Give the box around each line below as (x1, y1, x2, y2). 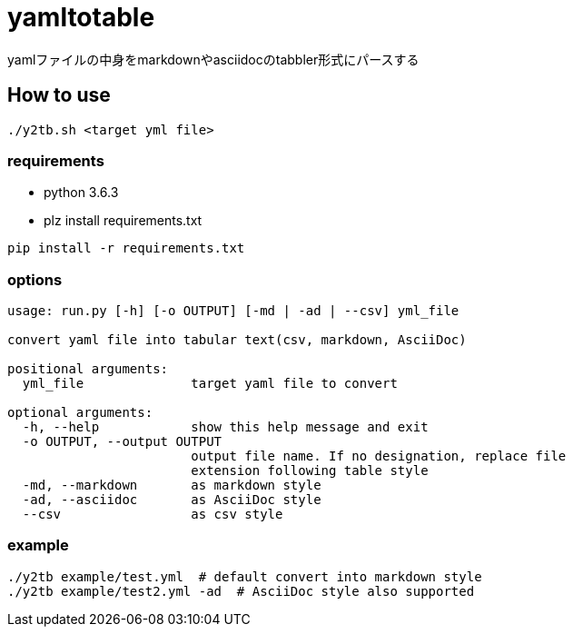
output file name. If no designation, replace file (191, 449, 567, 464)
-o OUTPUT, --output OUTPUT (22, 434, 222, 450)
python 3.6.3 (44, 184, 119, 201)
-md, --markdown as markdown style (22, 478, 321, 493)
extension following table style (191, 463, 429, 479)
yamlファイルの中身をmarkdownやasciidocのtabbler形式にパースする (7, 51, 420, 67)
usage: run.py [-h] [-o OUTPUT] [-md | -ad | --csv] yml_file (7, 303, 459, 319)
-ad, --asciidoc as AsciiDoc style (22, 492, 321, 508)
